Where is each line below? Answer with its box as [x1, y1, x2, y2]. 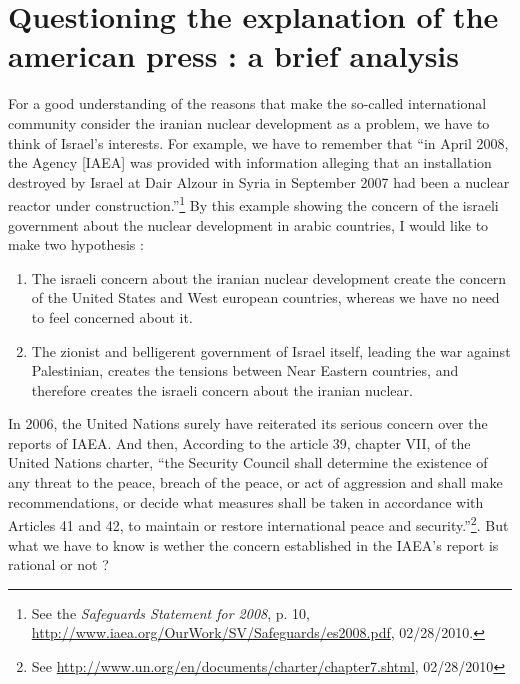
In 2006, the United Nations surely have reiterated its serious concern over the [8, 413, 488, 434]
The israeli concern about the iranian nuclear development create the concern [31, 267, 507, 288]
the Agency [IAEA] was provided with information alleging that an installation [8, 152, 492, 173]
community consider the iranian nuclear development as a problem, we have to [8, 112, 490, 133]
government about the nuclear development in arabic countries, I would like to [8, 214, 489, 235]
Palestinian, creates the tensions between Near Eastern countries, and [31, 360, 459, 381]
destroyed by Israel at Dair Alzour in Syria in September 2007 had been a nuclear [8, 171, 510, 192]
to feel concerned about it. [31, 306, 193, 327]
